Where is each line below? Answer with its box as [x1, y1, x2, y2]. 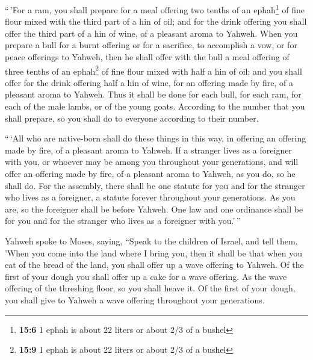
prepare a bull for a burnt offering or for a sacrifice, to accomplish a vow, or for [5, 39, 297, 51]
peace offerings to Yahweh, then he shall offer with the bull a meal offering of [5, 51, 290, 63]
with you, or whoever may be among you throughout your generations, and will [5, 155, 299, 168]
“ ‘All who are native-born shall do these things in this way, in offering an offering [5, 132, 306, 144]
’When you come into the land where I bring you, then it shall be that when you [5, 246, 303, 259]
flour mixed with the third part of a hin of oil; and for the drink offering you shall [5, 15, 307, 28]
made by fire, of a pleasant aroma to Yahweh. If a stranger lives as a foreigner [5, 143, 292, 156]
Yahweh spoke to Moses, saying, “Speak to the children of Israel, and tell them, [5, 235, 298, 247]
